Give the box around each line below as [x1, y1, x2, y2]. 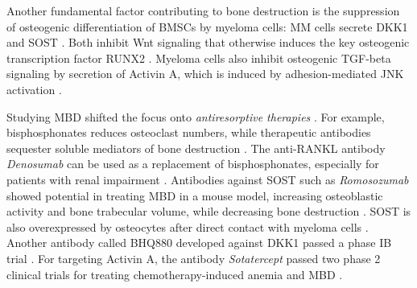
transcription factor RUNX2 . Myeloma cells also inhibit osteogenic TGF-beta [6, 49, 391, 66]
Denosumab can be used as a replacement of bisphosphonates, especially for [6, 155, 379, 172]
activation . [6, 80, 62, 97]
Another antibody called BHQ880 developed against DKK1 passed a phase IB [6, 234, 392, 251]
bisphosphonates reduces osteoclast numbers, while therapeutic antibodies [6, 124, 371, 141]
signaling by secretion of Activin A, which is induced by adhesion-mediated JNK [6, 65, 404, 82]
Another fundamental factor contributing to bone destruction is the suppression [6, 2, 400, 19]
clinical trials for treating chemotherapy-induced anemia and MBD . [6, 265, 343, 282]
